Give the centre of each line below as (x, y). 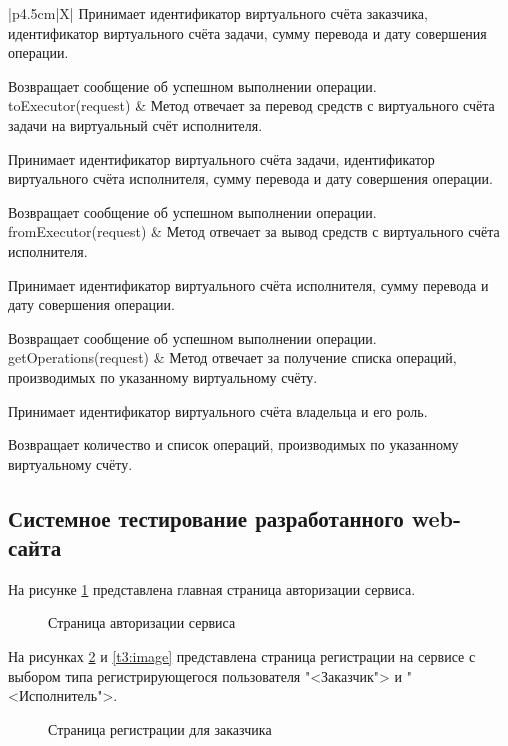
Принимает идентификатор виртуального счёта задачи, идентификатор (221, 158)
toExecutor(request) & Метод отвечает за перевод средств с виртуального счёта (251, 105)
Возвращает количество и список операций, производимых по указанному (233, 444)
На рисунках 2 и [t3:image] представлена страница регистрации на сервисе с (242, 656)
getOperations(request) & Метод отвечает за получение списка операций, (232, 357)
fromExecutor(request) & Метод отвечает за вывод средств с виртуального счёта (254, 231)
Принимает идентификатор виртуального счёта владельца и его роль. (218, 410)
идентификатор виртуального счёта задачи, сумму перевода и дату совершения (247, 32)
